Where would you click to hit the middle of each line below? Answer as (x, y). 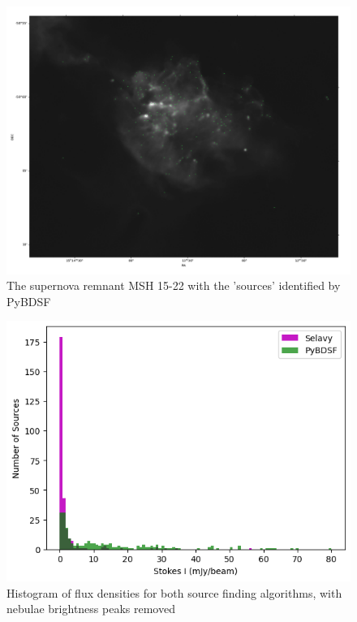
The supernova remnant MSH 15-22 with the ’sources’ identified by (174, 285)
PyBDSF (29, 301)
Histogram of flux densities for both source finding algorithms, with (174, 592)
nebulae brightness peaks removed (91, 609)
